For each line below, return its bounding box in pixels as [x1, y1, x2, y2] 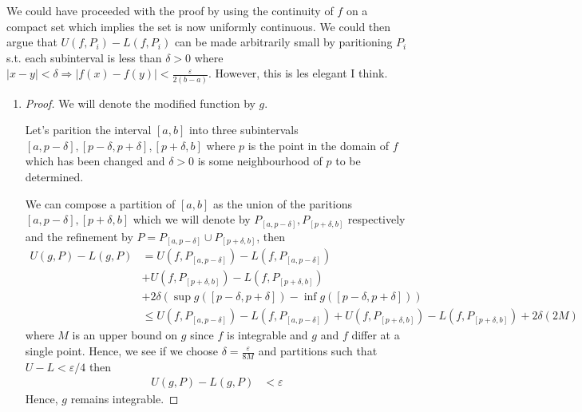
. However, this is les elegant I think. [208, 65, 388, 81]
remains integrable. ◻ [70, 390, 179, 407]
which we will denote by [133, 211, 251, 228]
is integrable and [226, 327, 308, 343]
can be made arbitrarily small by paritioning [174, 34, 393, 50]
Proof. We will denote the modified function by [25, 94, 255, 111]
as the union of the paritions [213, 195, 353, 212]
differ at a [351, 327, 400, 343]
